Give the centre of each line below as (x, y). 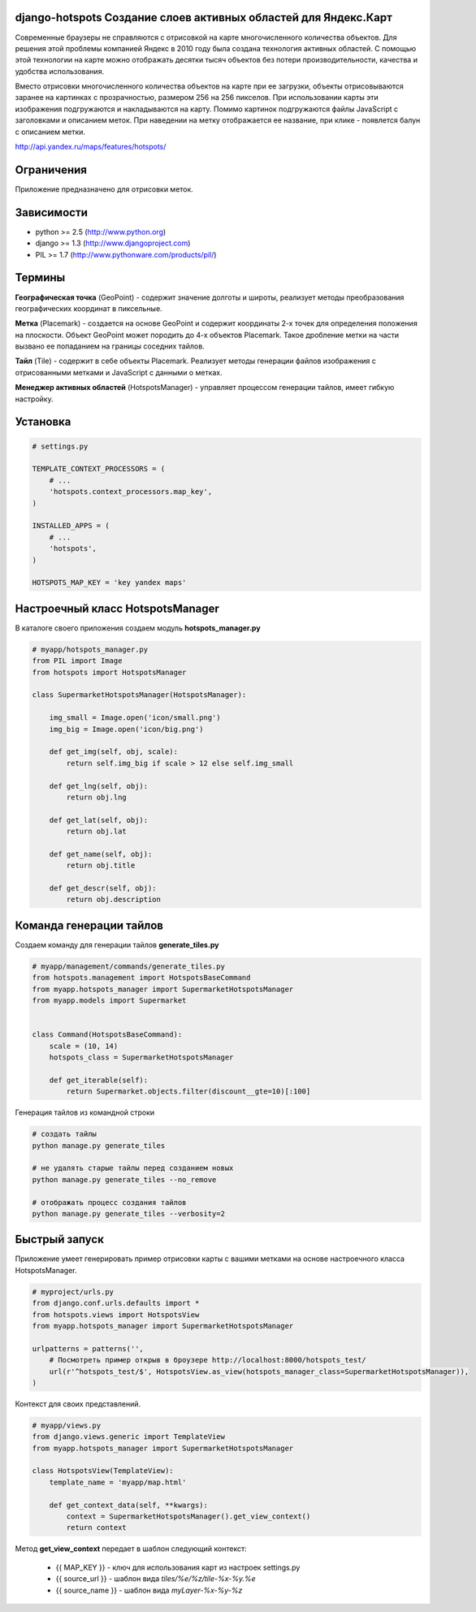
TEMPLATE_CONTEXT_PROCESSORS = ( (99, 469)
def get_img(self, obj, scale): (114, 752)
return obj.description (114, 899)
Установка (43, 422)
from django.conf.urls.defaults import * (116, 1303)
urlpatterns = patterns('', (88, 1348)
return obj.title (101, 866)
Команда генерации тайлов (89, 925)
